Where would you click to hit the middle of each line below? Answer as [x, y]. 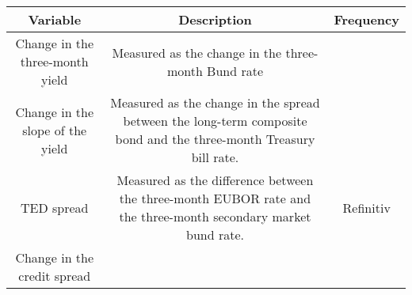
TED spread [55, 207]
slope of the [55, 130]
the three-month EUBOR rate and [215, 198]
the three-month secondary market [215, 216]
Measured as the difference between [215, 180]
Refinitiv [366, 207]
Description [215, 19]
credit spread [55, 276]
